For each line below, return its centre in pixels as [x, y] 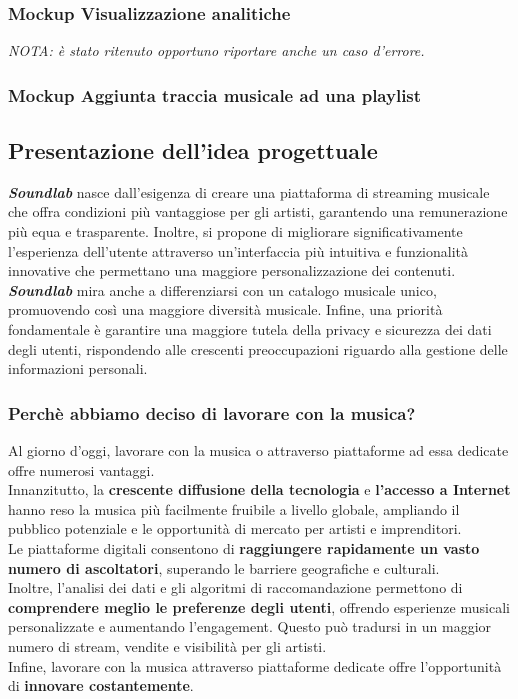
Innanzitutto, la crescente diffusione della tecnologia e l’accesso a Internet [259, 489]
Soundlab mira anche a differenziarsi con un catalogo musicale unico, [222, 289]
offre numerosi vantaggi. [81, 469]
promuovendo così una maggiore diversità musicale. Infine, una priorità [225, 309]
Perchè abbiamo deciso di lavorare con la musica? [212, 412]
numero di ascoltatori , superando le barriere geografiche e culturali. [224, 567]
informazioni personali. [78, 368]
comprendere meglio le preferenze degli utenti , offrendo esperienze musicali [259, 606]
